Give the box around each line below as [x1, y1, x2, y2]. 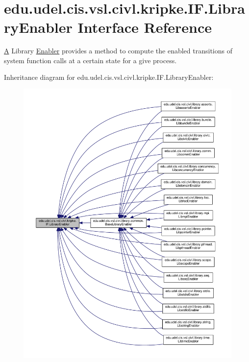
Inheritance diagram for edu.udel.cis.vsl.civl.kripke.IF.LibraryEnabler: [4, 72, 214, 82]
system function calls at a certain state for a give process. [4, 55, 177, 65]
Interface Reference [77, 17, 212, 37]
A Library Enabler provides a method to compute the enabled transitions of [4, 46, 232, 56]
